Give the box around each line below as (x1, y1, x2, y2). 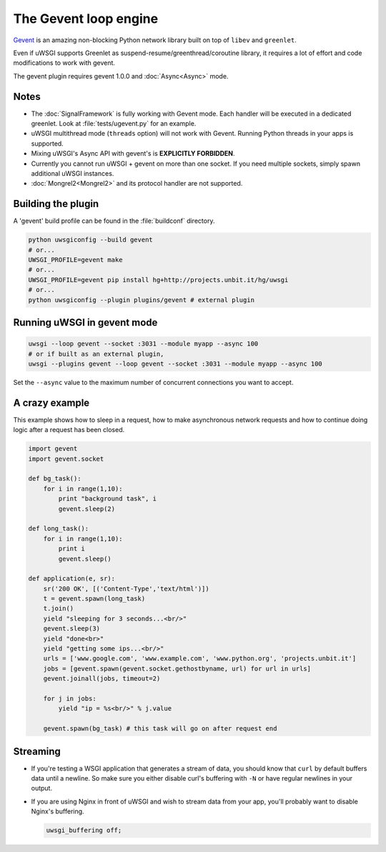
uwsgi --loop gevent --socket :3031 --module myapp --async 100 (28, 340, 259, 348)
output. (31, 784, 53, 793)
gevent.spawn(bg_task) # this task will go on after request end (43, 725, 277, 733)
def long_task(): (28, 525, 89, 533)
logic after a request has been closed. (13, 426, 125, 434)
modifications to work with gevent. (13, 59, 116, 67)
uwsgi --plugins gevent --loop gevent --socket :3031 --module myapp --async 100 (28, 359, 323, 368)
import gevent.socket (28, 454, 104, 463)
